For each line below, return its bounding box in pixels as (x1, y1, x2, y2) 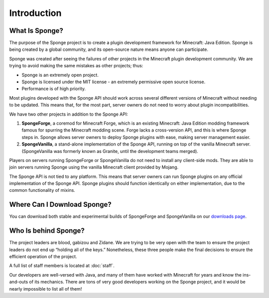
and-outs (9, 279, 28, 285)
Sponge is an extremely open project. (21, 72, 99, 78)
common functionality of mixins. (9, 187, 76, 193)
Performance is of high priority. (21, 86, 86, 92)
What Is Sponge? (9, 26, 63, 35)
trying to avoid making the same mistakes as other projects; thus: (9, 63, 143, 69)
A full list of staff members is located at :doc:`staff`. (9, 263, 115, 269)
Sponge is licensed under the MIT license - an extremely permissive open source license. (21, 79, 206, 85)
